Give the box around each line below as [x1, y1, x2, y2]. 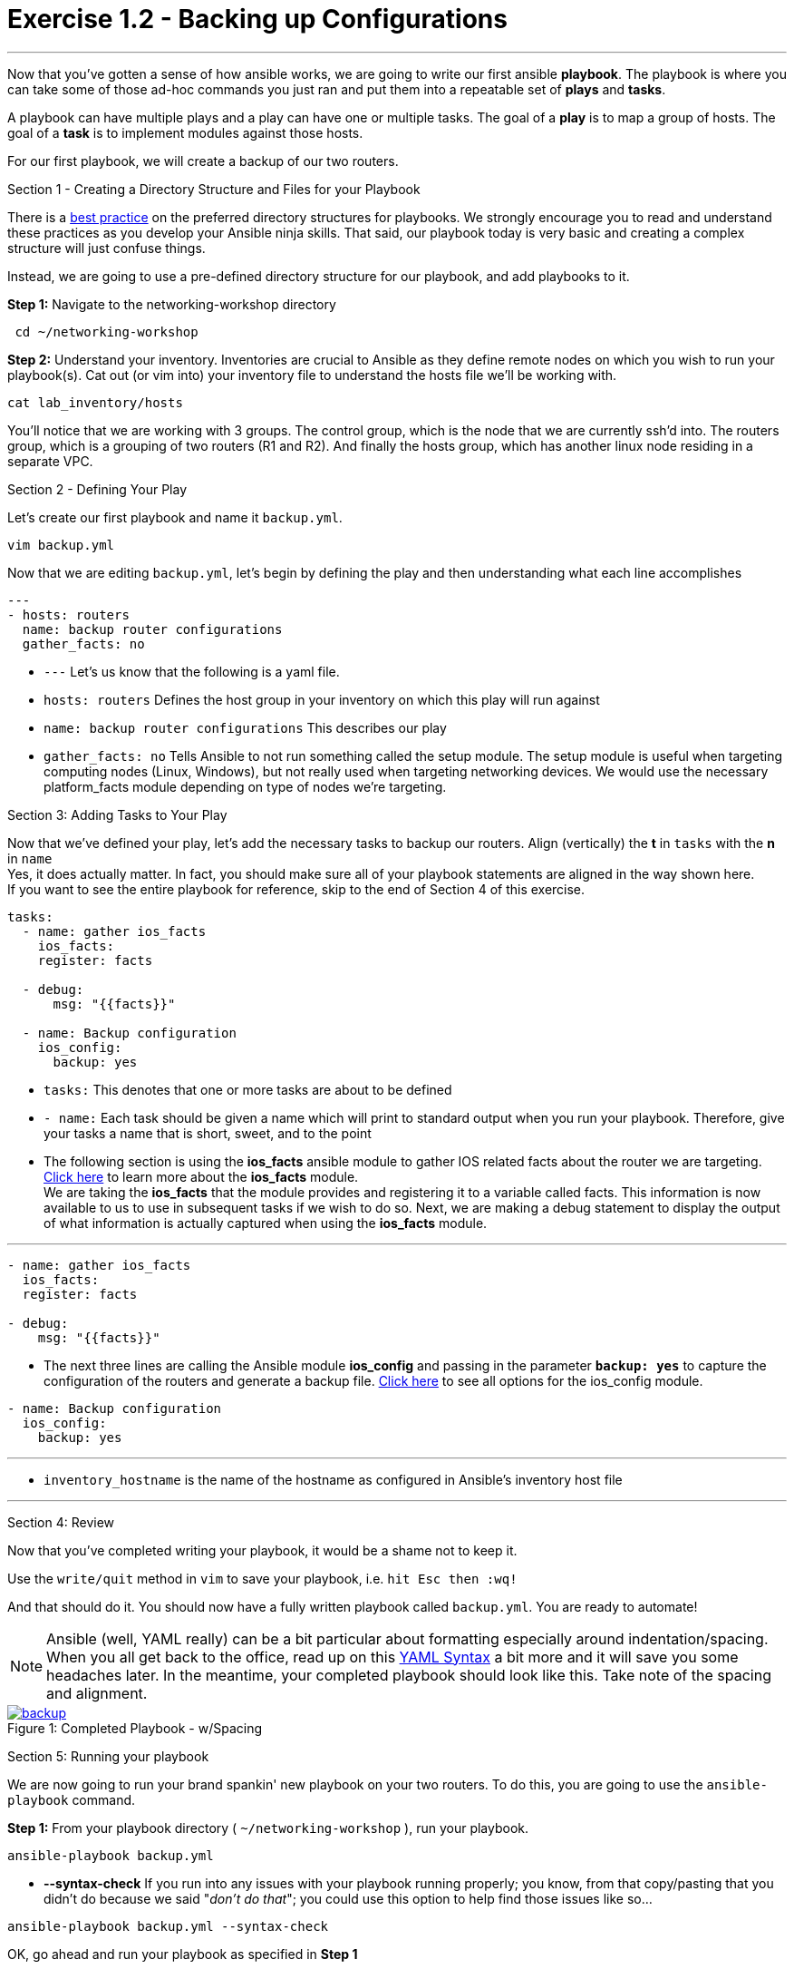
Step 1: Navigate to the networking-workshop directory [7, 296, 336, 312]
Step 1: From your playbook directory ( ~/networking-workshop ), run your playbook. [7, 1819, 529, 1836]
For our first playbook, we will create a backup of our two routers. [7, 152, 399, 169]
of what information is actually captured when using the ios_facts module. [44, 1214, 488, 1231]
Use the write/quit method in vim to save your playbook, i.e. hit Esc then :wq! [7, 1570, 518, 1586]
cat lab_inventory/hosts [7, 395, 183, 410]
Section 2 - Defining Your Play [7, 481, 188, 497]
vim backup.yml [7, 537, 115, 552]
